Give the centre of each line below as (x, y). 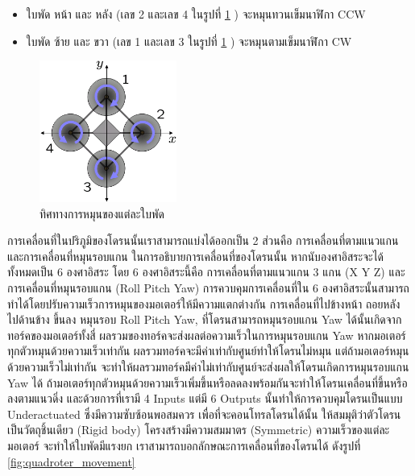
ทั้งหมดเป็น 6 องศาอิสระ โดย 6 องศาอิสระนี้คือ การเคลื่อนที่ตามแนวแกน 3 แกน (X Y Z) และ (206, 272)
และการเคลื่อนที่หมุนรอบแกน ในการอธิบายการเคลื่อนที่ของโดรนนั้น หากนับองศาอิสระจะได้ (195, 256)
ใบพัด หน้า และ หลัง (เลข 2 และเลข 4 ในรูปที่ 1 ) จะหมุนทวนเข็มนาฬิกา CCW (196, 14)
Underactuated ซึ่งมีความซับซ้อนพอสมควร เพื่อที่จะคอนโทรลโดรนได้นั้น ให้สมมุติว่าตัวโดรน (204, 414)
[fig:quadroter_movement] (71, 461)
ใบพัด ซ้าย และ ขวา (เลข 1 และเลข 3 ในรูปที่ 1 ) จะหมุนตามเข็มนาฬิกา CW (189, 41)
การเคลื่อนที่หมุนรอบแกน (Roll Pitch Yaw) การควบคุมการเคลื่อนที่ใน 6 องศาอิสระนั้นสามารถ (208, 288)
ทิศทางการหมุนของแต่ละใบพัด (102, 213)
